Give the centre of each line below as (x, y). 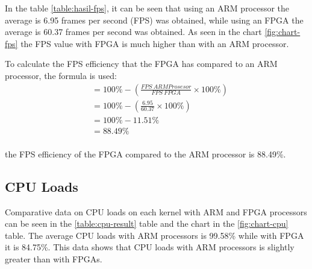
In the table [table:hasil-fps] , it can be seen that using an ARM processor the (147, 8)
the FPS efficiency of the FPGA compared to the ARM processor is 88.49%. (145, 153)
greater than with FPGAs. (54, 258)
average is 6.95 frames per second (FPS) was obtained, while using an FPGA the (154, 20)
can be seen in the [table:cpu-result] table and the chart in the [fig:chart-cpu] (147, 223)
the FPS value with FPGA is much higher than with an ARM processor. (155, 43)
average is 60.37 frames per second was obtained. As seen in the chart (133, 32)
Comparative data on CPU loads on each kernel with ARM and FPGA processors (156, 211)
